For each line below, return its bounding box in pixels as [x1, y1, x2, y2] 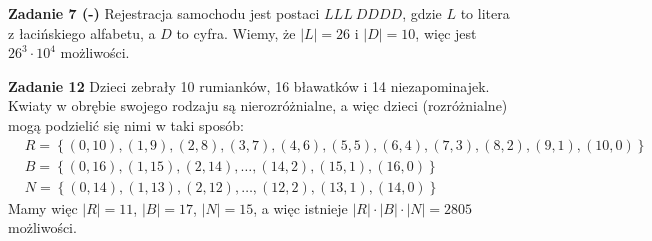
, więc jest [415, 22, 477, 43]
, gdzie [402, 3, 442, 23]
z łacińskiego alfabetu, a [8, 22, 156, 43]
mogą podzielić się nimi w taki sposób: [8, 114, 244, 135]
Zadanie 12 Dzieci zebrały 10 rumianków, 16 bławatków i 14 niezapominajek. [8, 75, 490, 96]
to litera [460, 3, 510, 23]
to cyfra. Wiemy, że [176, 22, 296, 43]
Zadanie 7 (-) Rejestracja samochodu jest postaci [8, 3, 320, 23]
